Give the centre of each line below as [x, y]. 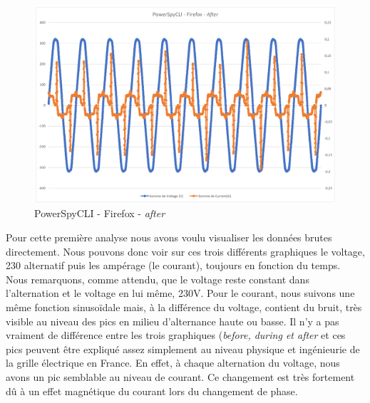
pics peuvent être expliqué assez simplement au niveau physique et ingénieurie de [183, 349]
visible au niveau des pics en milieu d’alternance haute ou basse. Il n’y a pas [173, 321]
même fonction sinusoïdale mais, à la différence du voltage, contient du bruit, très [184, 307]
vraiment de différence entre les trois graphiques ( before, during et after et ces [176, 335]
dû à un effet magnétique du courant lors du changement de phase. [152, 391]
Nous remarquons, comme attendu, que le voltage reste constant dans [158, 279]
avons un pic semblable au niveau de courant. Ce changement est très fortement [180, 376]
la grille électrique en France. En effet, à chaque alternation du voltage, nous [173, 363]
